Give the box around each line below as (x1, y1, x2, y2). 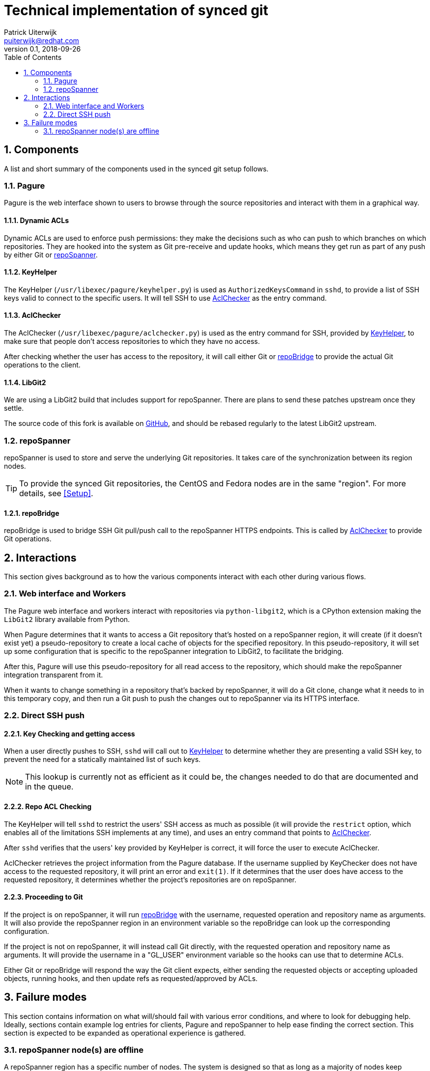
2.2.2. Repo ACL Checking (4, 802, 92, 811)
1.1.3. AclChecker (4, 311, 61, 320)
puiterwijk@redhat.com (4, 36, 79, 45)
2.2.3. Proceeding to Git (4, 893, 83, 902)
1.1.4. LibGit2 (4, 378, 46, 387)
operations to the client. (4, 361, 81, 369)
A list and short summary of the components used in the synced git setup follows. (4, 164, 269, 173)
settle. (4, 404, 24, 413)
